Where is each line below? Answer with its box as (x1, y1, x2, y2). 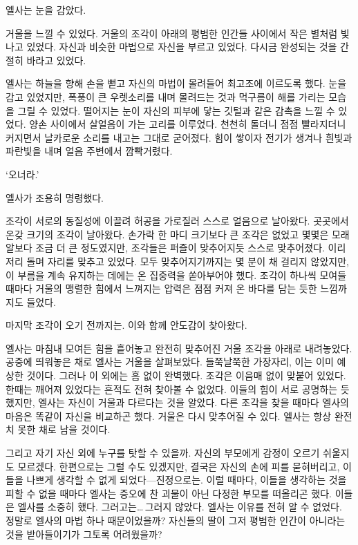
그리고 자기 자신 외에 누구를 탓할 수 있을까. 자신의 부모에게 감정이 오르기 (6, 446, 320, 460)
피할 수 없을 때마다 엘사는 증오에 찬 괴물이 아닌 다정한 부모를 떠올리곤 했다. (6, 486, 332, 500)
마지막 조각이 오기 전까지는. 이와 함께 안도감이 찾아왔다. (6, 318, 247, 332)
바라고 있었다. (26, 52, 86, 67)
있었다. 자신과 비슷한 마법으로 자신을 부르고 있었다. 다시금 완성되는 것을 (26, 39, 337, 54)
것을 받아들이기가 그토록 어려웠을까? (6, 526, 162, 541)
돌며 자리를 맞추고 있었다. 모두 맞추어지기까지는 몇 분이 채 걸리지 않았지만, (26, 254, 349, 268)
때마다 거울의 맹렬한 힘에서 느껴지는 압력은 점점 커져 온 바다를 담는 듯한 (6, 281, 317, 296)
